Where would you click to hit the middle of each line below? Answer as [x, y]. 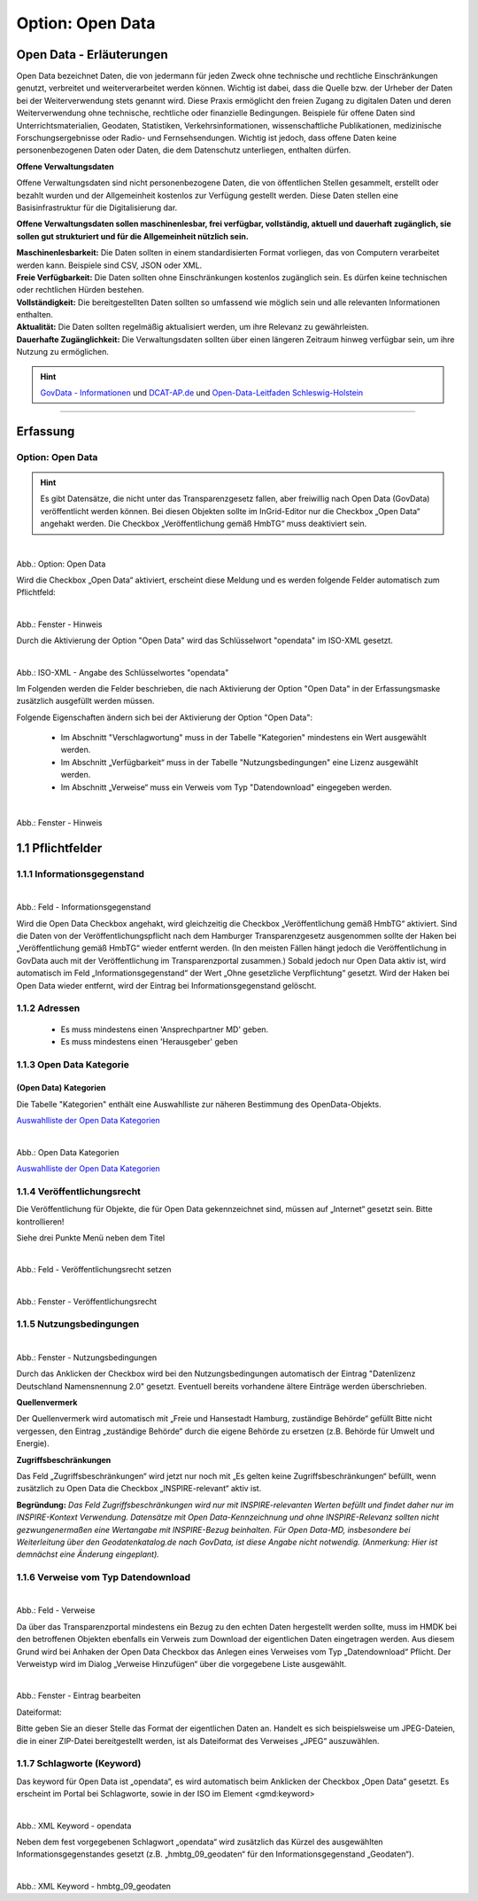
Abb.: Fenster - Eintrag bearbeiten [79, 1696]
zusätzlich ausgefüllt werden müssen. [85, 701]
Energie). [33, 1443]
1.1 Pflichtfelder [59, 848]
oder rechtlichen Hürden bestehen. [80, 290]
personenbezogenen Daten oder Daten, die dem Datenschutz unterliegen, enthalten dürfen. [184, 150]
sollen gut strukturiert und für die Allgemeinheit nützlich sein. [133, 236]
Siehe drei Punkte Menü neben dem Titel [91, 1238]
